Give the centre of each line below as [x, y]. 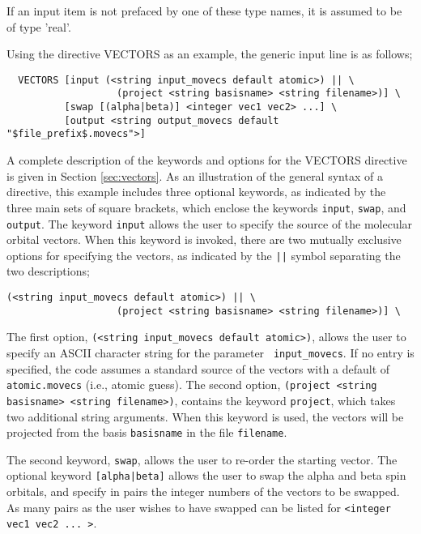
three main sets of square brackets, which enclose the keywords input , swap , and [206, 207]
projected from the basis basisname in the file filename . [147, 432]
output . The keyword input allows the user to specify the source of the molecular [210, 223]
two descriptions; [48, 271]
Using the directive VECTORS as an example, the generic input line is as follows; [210, 54]
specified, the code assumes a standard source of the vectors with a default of [198, 368]
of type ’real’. [39, 26]
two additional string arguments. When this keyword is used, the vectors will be [205, 416]
